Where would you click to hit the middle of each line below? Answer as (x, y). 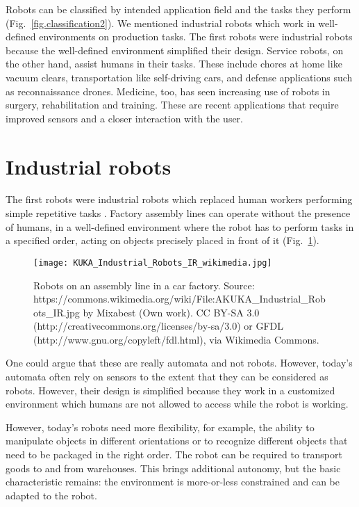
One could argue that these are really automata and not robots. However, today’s (179, 363)
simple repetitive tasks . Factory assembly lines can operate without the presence (178, 213)
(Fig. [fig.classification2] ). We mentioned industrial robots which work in (160, 23)
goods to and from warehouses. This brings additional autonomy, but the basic (173, 468)
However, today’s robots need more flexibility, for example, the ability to (160, 427)
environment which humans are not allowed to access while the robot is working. (177, 404)
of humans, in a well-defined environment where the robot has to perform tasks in (180, 226)
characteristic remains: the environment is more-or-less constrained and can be (173, 482)
